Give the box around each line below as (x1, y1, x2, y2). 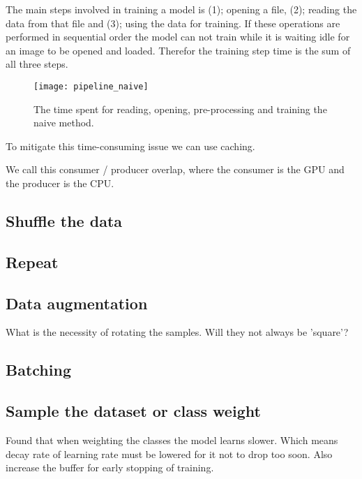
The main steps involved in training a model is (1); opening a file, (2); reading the (6, 2, 357, 16)
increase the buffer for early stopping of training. (6, 460, 214, 475)
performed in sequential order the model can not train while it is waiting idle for (6, 29, 350, 44)
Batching (6, 359, 71, 381)
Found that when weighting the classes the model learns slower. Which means (6, 432, 338, 447)
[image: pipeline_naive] (33, 81, 149, 91)
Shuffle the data (6, 209, 123, 231)
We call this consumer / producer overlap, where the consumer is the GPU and (6, 162, 345, 177)
